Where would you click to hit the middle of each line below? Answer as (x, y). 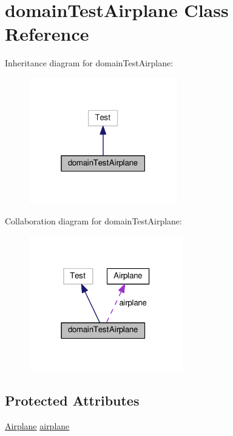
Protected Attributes (72, 400)
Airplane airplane (37, 426)
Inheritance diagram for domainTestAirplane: (89, 63)
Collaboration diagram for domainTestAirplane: (93, 221)
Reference (47, 34)
